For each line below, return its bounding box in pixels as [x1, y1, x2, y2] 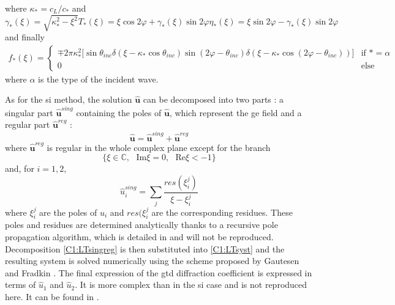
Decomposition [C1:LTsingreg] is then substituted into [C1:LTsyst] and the [5, 242, 285, 255]
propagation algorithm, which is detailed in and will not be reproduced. [5, 230, 274, 243]
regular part [5, 118, 50, 131]
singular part [5, 106, 53, 119]
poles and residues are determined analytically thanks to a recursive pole [5, 218, 278, 231]
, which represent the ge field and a [169, 106, 302, 119]
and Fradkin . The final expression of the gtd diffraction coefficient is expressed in [5, 266, 312, 279]
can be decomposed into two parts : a [143, 93, 284, 106]
